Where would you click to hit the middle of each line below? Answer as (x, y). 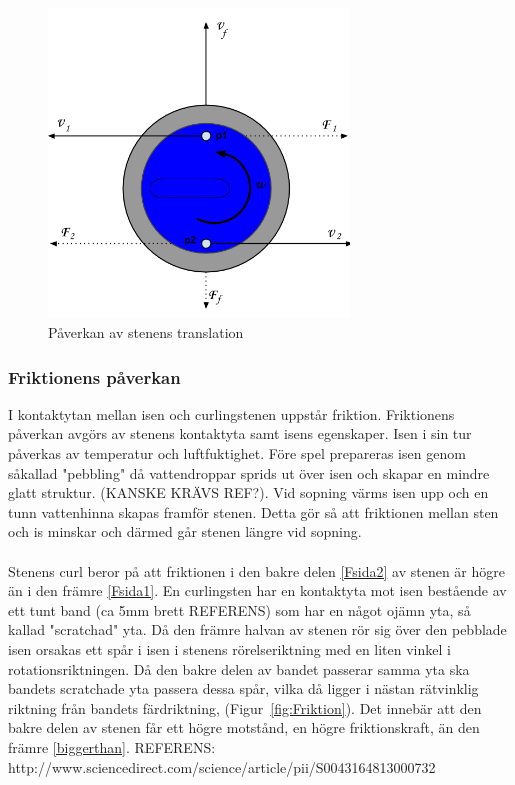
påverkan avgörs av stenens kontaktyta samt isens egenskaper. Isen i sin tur (240, 433)
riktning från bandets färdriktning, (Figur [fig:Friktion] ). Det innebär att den (245, 707)
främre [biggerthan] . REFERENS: (112, 746)
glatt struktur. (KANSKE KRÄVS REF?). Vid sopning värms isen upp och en (248, 492)
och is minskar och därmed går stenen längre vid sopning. (185, 531)
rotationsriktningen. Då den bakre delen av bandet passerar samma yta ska (239, 668)
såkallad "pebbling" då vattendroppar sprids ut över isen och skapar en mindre (249, 472)
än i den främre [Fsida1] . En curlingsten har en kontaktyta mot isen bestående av (257, 590)
